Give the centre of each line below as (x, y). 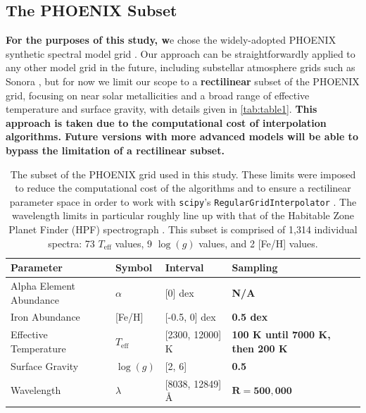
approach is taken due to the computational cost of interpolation (166, 122)
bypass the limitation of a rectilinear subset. (115, 150)
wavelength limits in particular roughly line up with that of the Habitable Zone (183, 215)
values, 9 (134, 243)
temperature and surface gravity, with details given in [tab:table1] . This (162, 109)
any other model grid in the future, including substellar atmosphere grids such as (181, 67)
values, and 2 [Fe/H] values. (258, 243)
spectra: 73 (71, 243)
